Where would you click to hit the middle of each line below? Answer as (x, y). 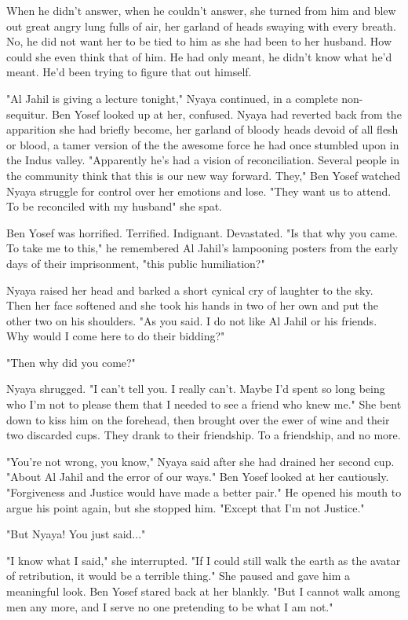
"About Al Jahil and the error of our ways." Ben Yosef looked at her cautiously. (198, 477)
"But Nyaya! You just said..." (76, 534)
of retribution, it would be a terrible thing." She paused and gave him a (178, 576)
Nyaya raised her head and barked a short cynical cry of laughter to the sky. (190, 290)
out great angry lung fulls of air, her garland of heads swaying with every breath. (201, 26)
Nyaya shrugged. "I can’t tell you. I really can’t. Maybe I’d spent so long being (196, 389)
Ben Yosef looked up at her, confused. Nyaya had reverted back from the (227, 114)
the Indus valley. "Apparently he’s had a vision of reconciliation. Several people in (203, 160)
